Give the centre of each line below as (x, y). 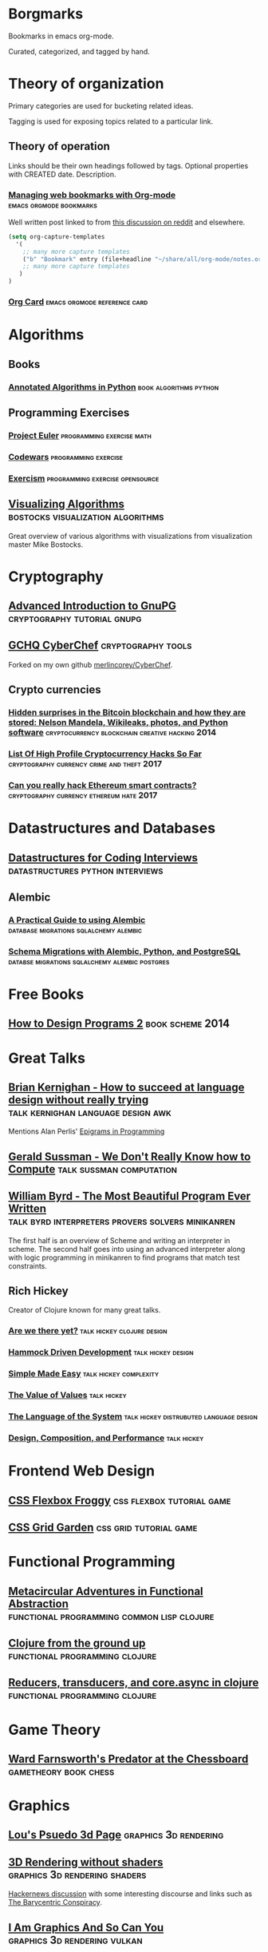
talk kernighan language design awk (90, 1113)
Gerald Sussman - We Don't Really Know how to (130, 1156)
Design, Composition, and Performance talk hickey (106, 1438)
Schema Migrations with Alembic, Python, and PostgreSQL (124, 951)
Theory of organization (86, 84)
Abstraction (39, 1604)
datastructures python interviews (86, 870)
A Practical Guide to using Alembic (77, 920)
